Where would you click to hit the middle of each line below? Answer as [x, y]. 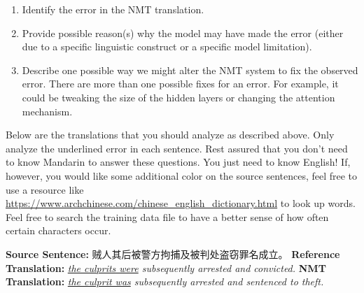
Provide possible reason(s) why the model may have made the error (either [183, 33]
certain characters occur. [58, 230]
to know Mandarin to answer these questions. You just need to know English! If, [178, 162]
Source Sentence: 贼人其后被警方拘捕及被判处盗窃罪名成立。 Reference [173, 253]
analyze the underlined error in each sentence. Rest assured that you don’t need [177, 148]
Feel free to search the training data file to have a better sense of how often [167, 216]
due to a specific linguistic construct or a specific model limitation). [167, 47]
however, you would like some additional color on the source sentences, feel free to [182, 175]
